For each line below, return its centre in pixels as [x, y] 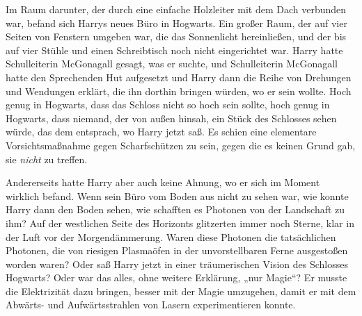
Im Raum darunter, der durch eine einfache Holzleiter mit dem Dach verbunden [176, 9]
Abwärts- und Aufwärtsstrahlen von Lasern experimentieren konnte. [151, 305]
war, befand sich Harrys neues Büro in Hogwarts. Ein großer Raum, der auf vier [176, 23]
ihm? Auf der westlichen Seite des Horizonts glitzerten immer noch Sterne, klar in [180, 223]
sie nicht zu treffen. [47, 159]
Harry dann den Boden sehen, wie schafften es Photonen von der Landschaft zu [175, 209]
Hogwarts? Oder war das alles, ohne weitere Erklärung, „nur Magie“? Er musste [176, 277]
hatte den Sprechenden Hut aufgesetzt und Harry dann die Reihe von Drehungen [179, 77]
